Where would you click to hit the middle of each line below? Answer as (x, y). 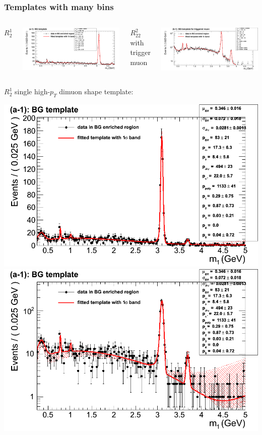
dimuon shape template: (96, 91)
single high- (32, 91)
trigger (140, 52)
